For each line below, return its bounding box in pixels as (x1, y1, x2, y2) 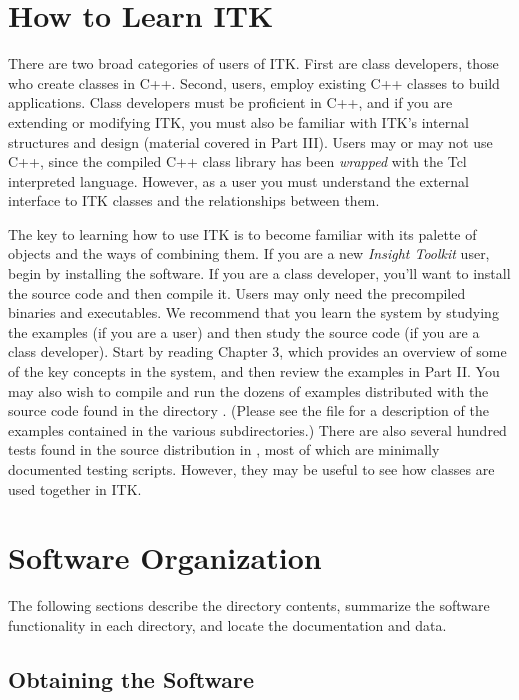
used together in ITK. (8, 478, 142, 499)
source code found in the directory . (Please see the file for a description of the (8, 400, 489, 421)
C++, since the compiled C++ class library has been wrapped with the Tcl (8, 151, 467, 172)
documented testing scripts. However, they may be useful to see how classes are (8, 459, 495, 479)
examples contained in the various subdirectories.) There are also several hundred (8, 419, 507, 440)
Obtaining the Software (8, 663, 255, 694)
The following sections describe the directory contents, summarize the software (8, 595, 490, 616)
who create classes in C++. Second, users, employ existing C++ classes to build (8, 72, 500, 93)
